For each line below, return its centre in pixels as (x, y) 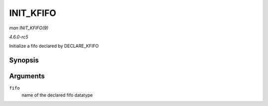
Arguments (27, 76)
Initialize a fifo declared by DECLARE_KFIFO (54, 46)
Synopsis (24, 60)
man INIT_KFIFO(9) (29, 28)
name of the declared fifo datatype (57, 95)
